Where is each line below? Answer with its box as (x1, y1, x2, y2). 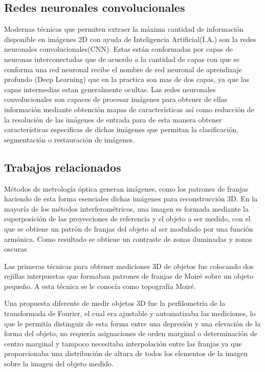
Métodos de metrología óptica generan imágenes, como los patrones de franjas (4, 183, 249, 194)
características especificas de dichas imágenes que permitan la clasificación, (4, 124, 238, 135)
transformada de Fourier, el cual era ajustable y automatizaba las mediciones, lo (4, 308, 256, 319)
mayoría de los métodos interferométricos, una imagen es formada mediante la (4, 203, 249, 214)
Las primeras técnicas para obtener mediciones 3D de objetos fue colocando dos (4, 260, 254, 271)
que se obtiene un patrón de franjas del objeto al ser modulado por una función (4, 223, 253, 234)
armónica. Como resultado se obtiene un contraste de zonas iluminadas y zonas (4, 233, 253, 244)
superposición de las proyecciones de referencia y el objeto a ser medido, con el (4, 213, 251, 224)
